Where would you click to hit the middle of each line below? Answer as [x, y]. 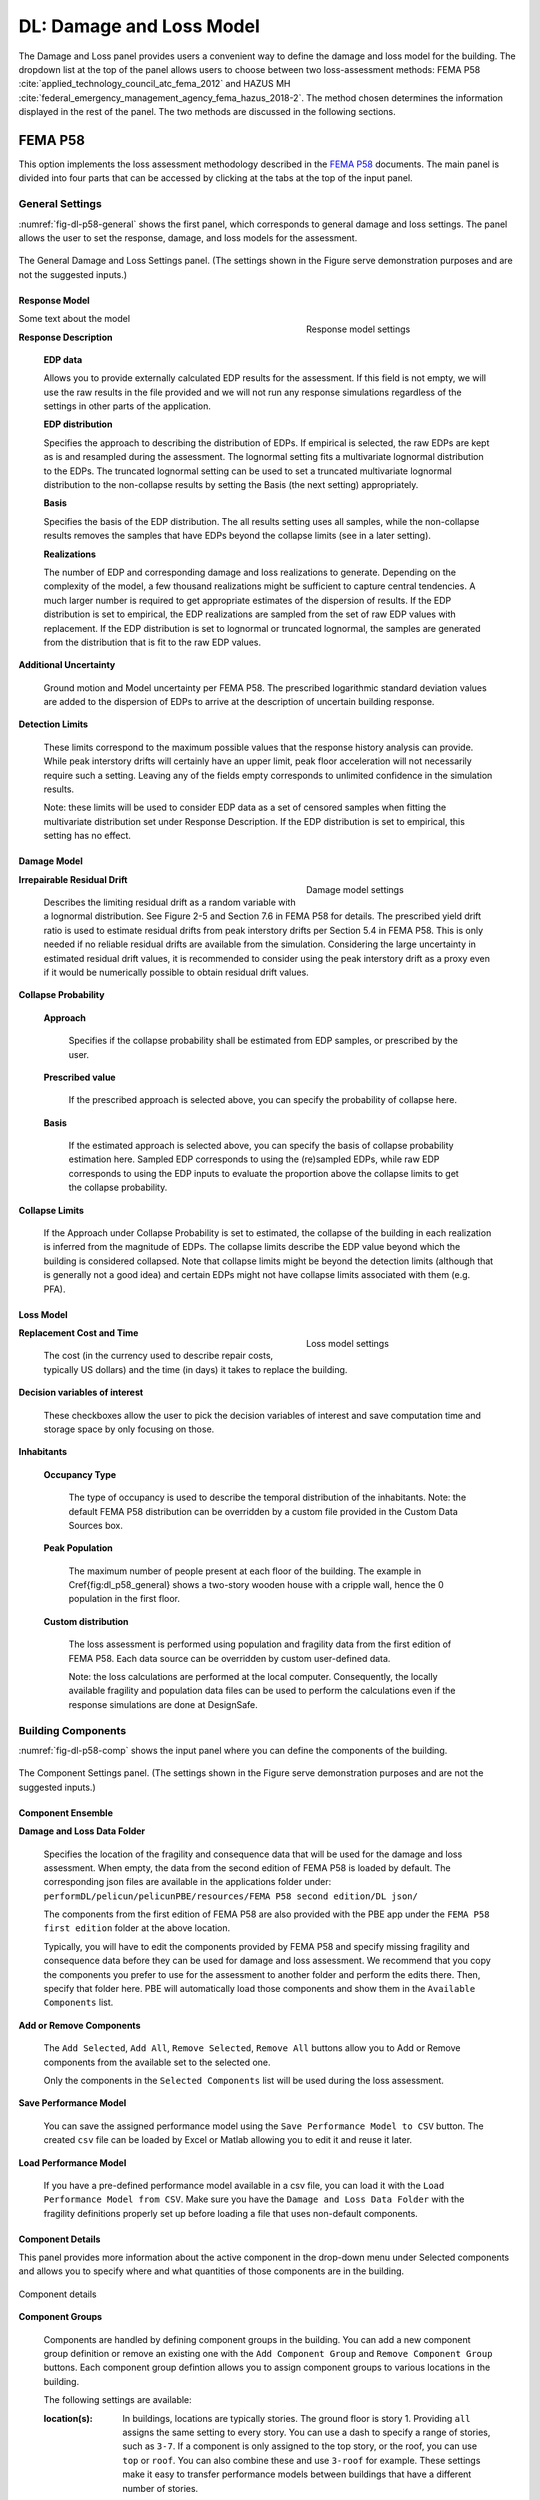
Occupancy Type [80, 1474]
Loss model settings [348, 1343]
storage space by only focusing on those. [129, 1429]
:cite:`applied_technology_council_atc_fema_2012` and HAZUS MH [154, 84]
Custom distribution [86, 1621]
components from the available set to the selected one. [157, 2062]
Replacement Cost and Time [78, 1332]
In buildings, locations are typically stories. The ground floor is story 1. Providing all [296, 2418]
